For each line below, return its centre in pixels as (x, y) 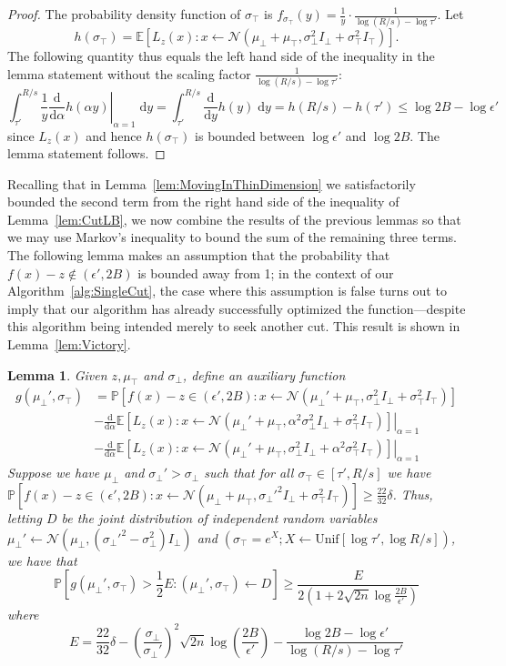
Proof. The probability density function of (124, 14)
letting (25, 517)
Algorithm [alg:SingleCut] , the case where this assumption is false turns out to (227, 291)
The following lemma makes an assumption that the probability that (199, 255)
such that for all (249, 473)
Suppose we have (54, 473)
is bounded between (250, 135)
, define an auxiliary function (264, 374)
